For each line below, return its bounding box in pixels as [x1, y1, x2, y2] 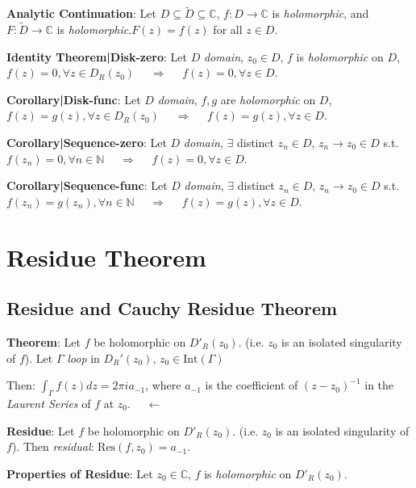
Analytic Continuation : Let [6, 5, 157, 22]
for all [213, 21, 243, 38]
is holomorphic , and [272, 5, 369, 22]
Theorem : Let [6, 333, 81, 350]
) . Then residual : [11, 438, 94, 455]
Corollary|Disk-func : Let [6, 90, 141, 107]
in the [364, 377, 394, 393]
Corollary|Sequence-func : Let [6, 177, 168, 194]
